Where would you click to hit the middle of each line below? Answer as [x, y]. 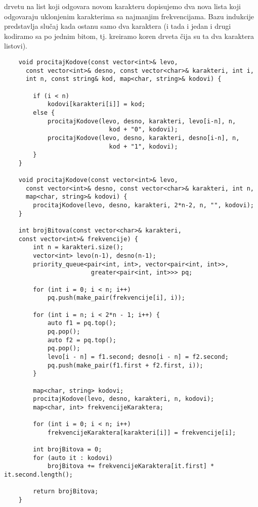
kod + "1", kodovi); [143, 146]
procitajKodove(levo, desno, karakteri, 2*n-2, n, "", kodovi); [143, 205]
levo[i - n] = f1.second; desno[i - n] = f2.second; [138, 357]
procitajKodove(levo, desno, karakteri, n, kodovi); [124, 399]
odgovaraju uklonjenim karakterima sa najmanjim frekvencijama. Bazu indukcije [129, 16]
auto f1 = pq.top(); [82, 323]
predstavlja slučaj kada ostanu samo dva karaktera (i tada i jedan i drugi [118, 26]
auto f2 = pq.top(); [82, 340]
